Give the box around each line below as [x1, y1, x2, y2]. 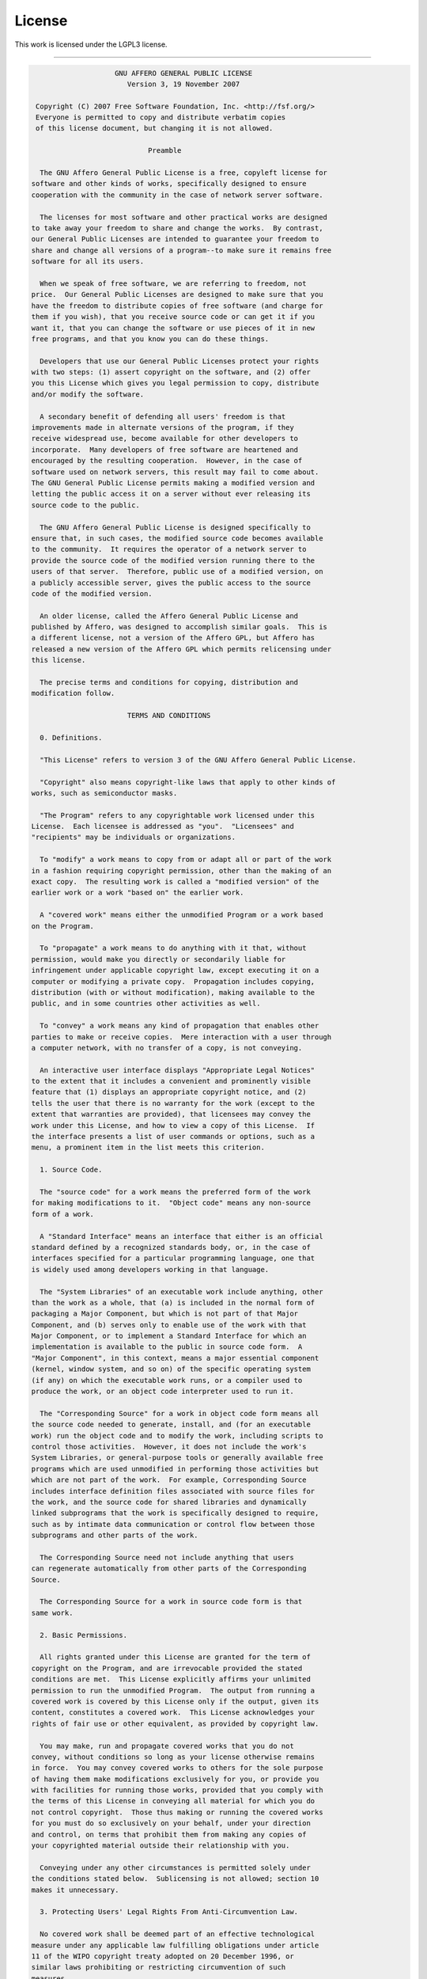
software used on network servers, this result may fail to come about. [31, 467, 319, 477]
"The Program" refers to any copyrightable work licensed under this [40, 811, 316, 819]
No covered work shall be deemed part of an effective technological [40, 1930, 316, 1939]
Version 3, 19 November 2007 [127, 79, 240, 89]
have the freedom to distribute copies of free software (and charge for [31, 301, 323, 310]
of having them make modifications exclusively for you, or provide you [31, 1774, 319, 1783]
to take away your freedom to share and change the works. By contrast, [31, 224, 323, 233]
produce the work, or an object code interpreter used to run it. [31, 1387, 294, 1396]
